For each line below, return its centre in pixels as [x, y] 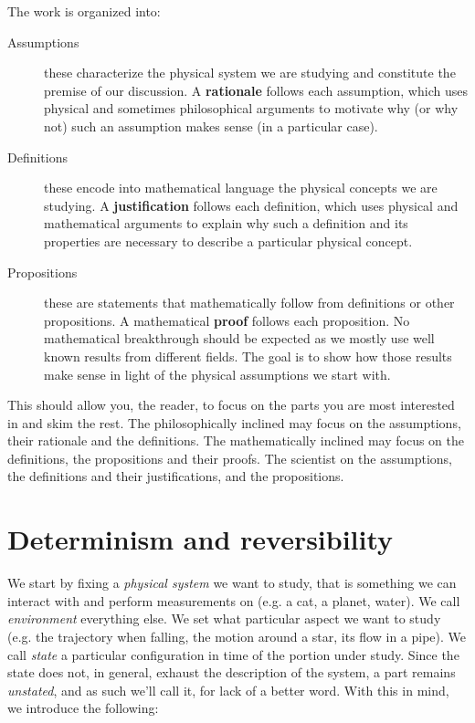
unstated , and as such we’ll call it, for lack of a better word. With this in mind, [228, 690]
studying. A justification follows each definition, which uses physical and [251, 205]
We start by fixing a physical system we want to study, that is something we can [232, 583]
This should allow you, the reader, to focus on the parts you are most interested [231, 405]
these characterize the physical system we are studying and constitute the [250, 73]
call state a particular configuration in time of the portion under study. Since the [233, 654]
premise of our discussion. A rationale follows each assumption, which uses [256, 90]
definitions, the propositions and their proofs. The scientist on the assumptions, [230, 458]
